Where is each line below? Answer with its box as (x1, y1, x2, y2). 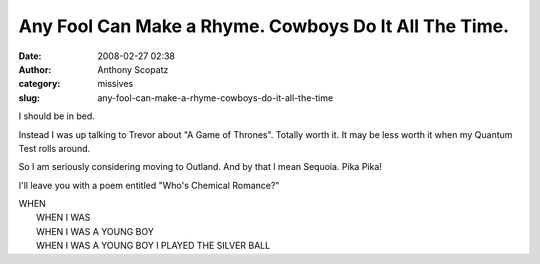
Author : (18, 63, 52, 75)
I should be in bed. (18, 110, 95, 122)
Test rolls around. (18, 142, 91, 154)
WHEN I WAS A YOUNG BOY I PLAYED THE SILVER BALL (36, 240, 271, 252)
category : (18, 78, 61, 90)
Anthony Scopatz (97, 63, 169, 75)
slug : (18, 91, 40, 104)
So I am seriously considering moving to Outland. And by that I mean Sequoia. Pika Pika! (18, 161, 382, 173)
